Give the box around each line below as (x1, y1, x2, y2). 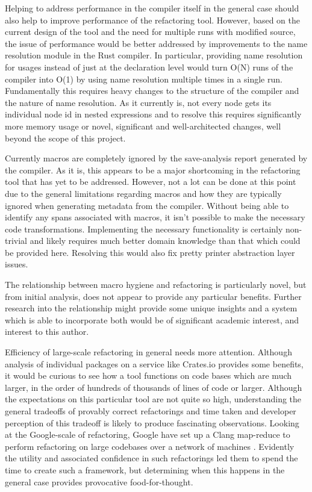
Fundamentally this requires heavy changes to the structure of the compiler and (5, 84, 299, 97)
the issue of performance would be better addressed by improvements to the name (5, 37, 308, 49)
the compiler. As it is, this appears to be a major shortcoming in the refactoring (5, 163, 301, 176)
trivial (5, 234, 28, 247)
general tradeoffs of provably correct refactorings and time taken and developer (5, 405, 296, 417)
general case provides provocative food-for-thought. (5, 475, 193, 488)
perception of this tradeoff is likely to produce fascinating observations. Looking (5, 416, 299, 429)
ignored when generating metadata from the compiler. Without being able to (5, 199, 289, 211)
